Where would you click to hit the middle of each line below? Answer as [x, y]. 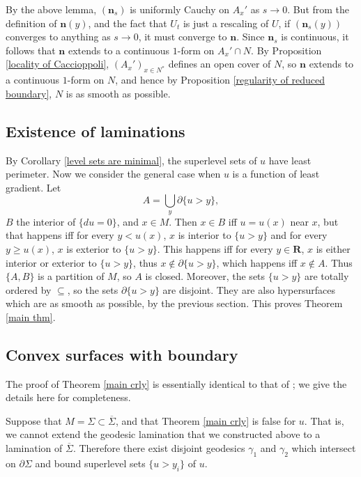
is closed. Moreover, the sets [205, 276]
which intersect [324, 448]
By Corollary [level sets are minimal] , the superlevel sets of [131, 160]
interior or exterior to [51, 262]
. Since [251, 37]
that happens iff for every [60, 235]
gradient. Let [33, 187]
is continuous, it [315, 37]
